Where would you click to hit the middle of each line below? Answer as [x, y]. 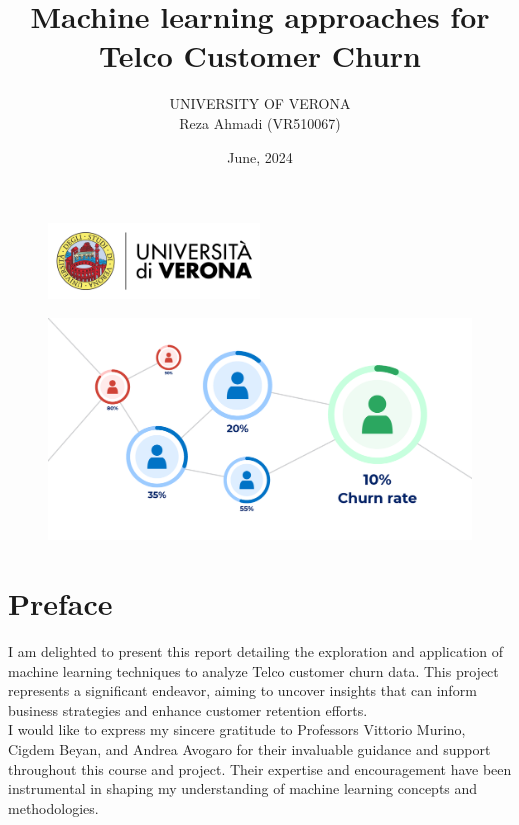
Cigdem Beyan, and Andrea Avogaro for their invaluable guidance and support [249, 748]
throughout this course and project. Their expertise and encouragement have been [260, 768]
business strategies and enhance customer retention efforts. [188, 709]
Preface [60, 603]
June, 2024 [260, 156]
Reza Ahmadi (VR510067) [260, 122]
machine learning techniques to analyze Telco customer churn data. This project [253, 670]
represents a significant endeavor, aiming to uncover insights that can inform [242, 690]
